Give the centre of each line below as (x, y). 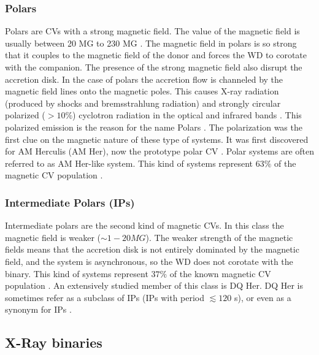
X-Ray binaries (54, 342)
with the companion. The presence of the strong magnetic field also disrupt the (154, 67)
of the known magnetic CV (220, 273)
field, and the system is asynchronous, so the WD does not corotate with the (149, 261)
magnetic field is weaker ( (53, 237)
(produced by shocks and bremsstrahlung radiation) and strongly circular (143, 103)
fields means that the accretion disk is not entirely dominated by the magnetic (152, 249)
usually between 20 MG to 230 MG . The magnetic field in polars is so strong (151, 43)
